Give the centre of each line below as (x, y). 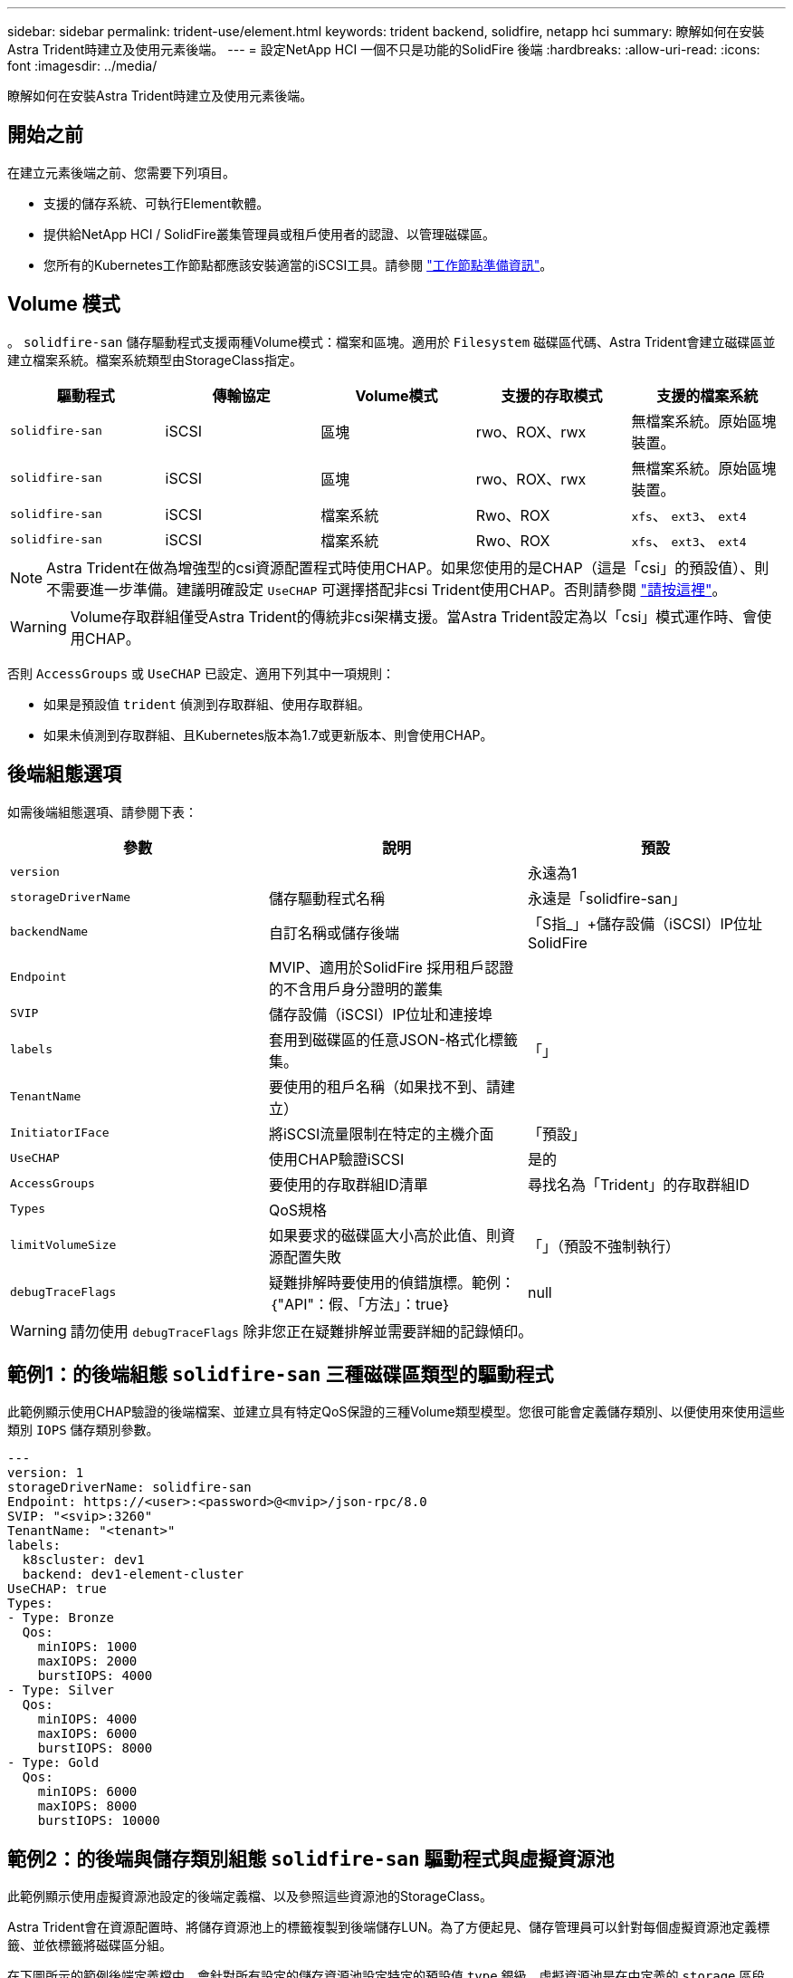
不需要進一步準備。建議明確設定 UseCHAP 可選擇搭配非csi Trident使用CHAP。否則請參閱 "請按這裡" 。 (387, 589)
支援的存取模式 (552, 395)
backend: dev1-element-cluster (133, 1575)
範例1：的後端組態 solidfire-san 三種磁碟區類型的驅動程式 (281, 1374)
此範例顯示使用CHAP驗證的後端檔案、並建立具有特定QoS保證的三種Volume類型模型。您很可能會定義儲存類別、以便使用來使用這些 (396, 1412)
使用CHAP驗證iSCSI (336, 1159)
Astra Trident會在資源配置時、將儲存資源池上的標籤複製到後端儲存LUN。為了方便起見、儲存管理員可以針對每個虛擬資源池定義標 (389, 1927)
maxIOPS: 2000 (87, 1661)
